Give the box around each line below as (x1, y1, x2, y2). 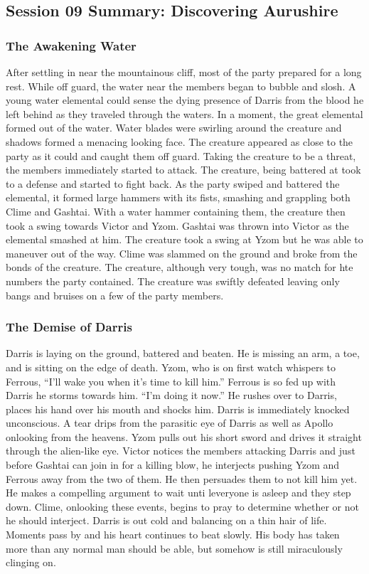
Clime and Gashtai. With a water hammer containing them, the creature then (6, 203, 346, 218)
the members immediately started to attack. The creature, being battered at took (6, 162, 361, 177)
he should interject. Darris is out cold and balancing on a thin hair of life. (6, 513, 327, 528)
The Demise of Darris (6, 318, 132, 336)
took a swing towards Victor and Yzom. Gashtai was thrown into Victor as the (6, 218, 349, 233)
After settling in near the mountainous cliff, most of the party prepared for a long (6, 65, 362, 79)
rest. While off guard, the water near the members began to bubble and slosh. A (6, 78, 356, 93)
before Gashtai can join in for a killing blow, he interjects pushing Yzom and (6, 457, 340, 472)
